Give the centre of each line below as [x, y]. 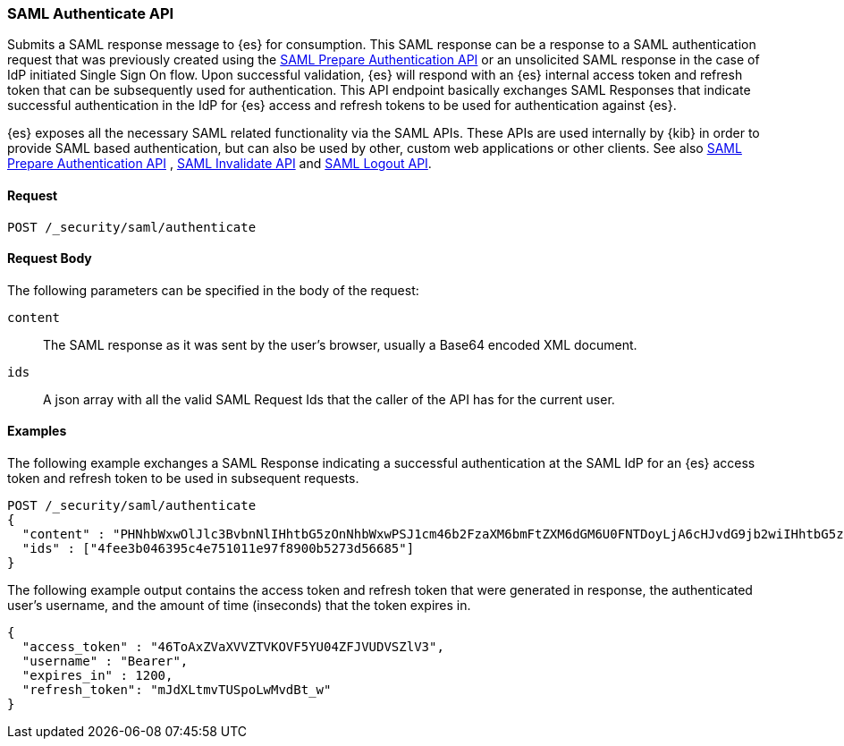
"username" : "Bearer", [105, 661]
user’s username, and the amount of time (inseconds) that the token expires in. [239, 606]
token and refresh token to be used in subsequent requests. [183, 479]
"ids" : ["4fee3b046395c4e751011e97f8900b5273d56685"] [218, 549]
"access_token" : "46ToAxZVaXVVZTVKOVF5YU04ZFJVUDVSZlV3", [233, 647]
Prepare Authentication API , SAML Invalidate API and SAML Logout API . [219, 164]
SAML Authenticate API [91, 13]
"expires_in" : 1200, [97, 676]
